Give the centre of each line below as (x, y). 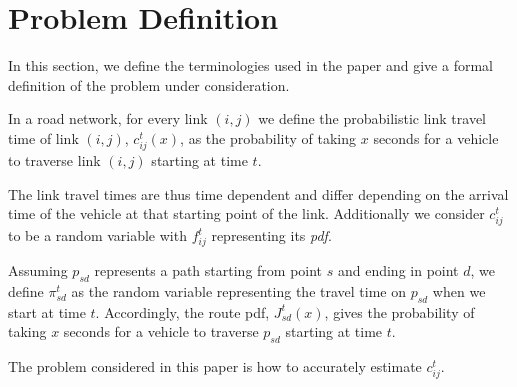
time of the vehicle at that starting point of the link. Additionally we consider (246, 213)
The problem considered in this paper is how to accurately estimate (215, 366)
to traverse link (54, 160)
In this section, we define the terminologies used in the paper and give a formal (250, 65)
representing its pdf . (271, 235)
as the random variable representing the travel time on (238, 290)
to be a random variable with (97, 235)
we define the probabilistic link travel (372, 118)
